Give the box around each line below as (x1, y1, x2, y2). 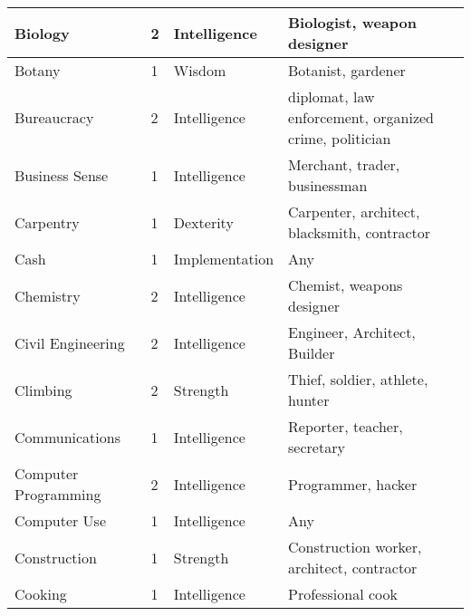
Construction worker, (288, 536, 422, 557)
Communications (14, 426, 120, 448)
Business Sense (14, 164, 109, 186)
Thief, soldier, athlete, (288, 369, 428, 390)
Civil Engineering (14, 332, 125, 353)
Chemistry (14, 284, 81, 306)
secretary (288, 437, 345, 457)
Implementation (173, 248, 274, 269)
